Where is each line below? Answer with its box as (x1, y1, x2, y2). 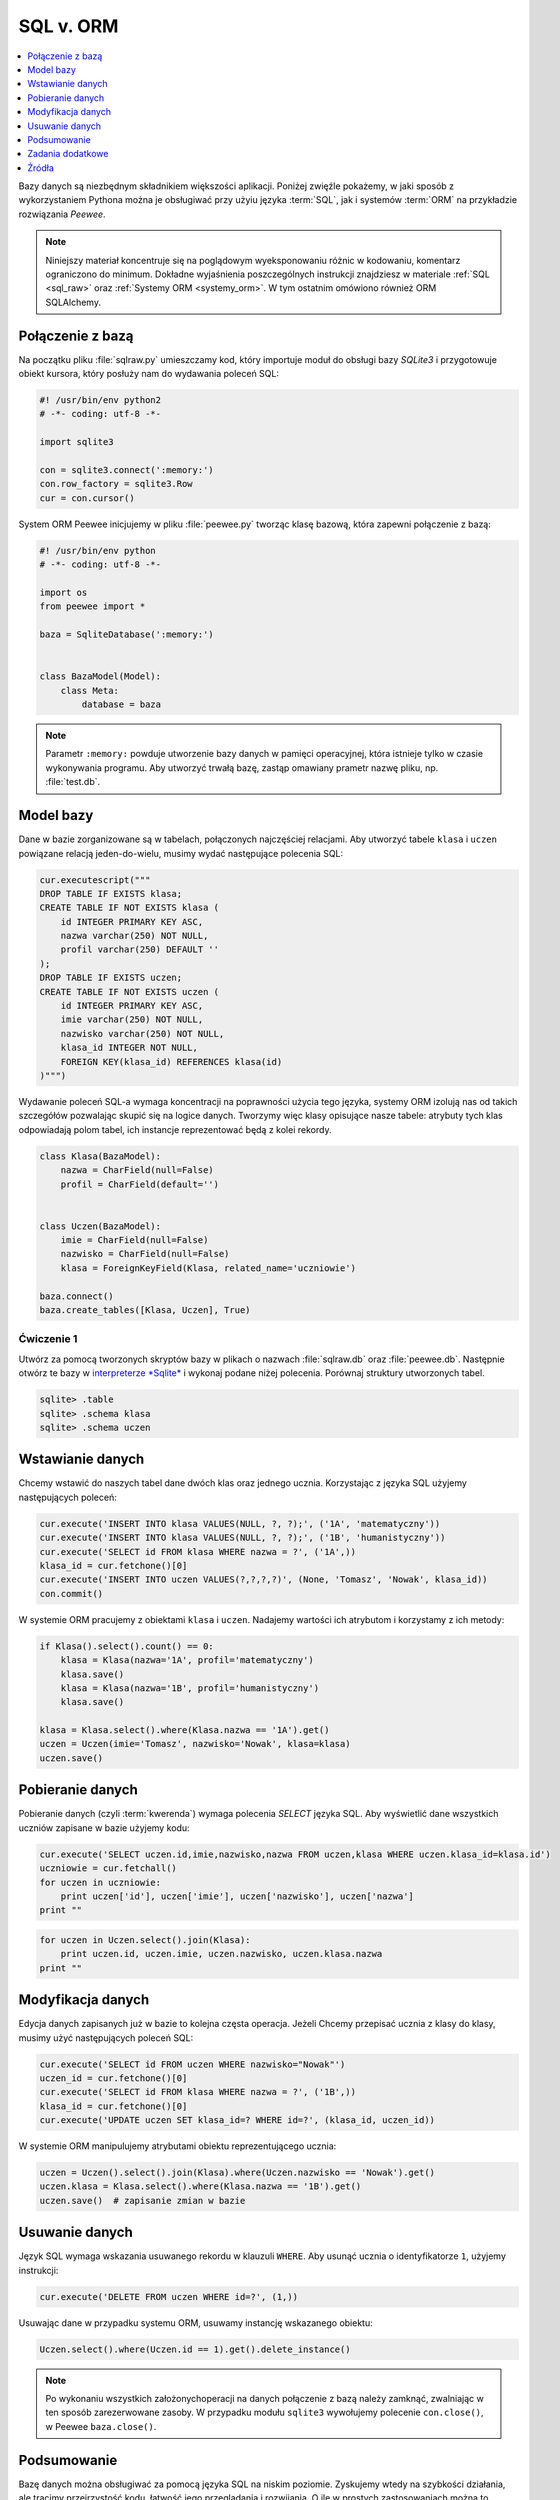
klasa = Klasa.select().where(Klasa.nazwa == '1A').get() (39, 1725, 330, 1736)
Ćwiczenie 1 (18, 1332, 78, 1346)
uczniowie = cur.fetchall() (39, 1863, 177, 1874)
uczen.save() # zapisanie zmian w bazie (39, 2195, 246, 2206)
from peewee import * (39, 601, 146, 612)
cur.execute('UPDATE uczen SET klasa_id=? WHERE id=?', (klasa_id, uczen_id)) (39, 2115, 435, 2126)
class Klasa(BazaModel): (39, 1150, 162, 1162)
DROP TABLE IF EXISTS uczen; (39, 972, 183, 984)
